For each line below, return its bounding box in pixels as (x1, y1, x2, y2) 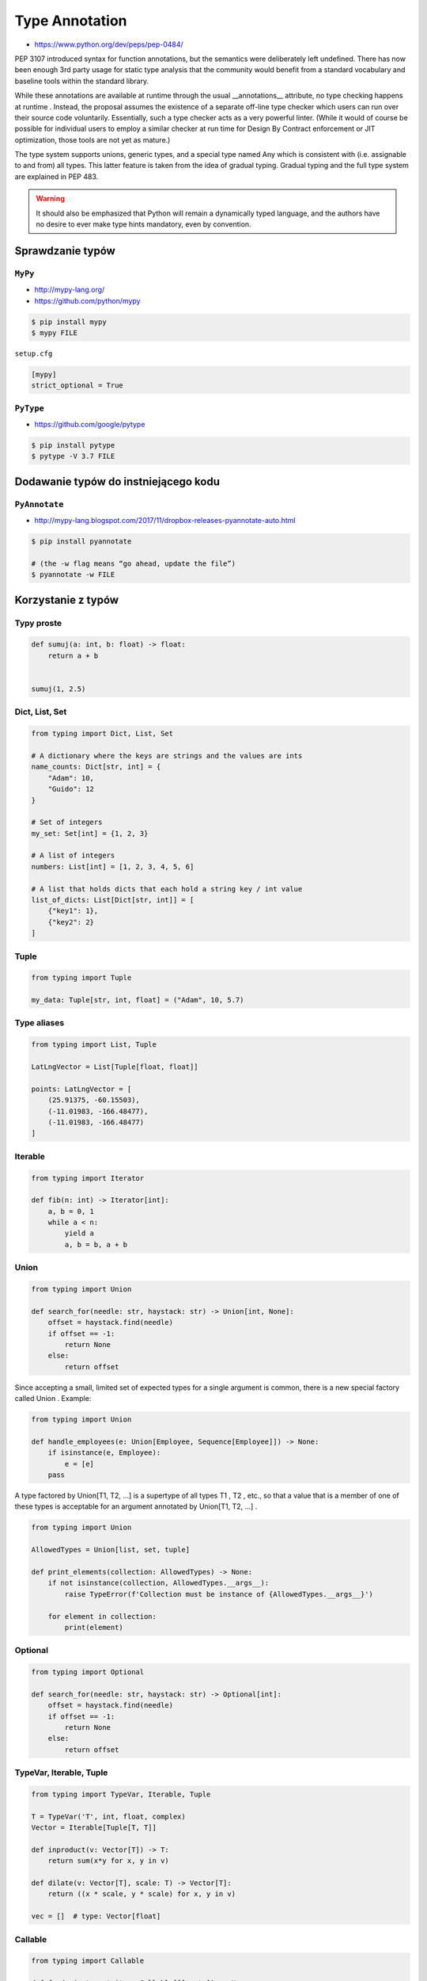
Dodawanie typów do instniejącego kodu (14, 475, 221, 488)
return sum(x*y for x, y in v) (47, 1857, 169, 1865)
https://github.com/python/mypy (34, 296, 141, 305)
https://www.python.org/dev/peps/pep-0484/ (34, 40, 183, 49)
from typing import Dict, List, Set (31, 729, 174, 739)
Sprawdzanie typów (14, 244, 116, 258)
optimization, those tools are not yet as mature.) (14, 135, 171, 144)
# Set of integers (31, 818, 103, 827)
